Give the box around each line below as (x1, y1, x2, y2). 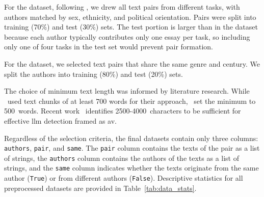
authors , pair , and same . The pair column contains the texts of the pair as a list (4, 143, 260, 153)
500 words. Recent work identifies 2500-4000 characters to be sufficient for (4, 105, 241, 116)
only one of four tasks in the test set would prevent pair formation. (4, 41, 213, 52)
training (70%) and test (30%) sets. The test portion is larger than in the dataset (4, 21, 258, 32)
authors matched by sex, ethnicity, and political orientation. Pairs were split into (4, 11, 256, 22)
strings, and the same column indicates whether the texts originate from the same (4, 162, 259, 173)
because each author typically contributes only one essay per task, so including (4, 31, 250, 42)
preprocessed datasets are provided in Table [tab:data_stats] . (4, 182, 197, 193)
